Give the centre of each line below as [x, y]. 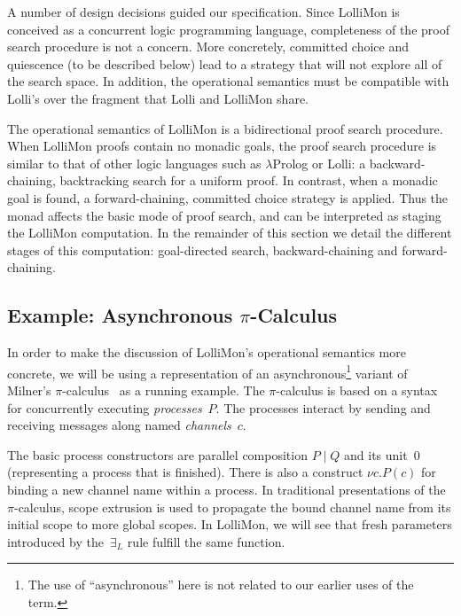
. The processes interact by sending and [323, 407]
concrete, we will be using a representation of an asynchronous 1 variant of [207, 371]
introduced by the [55, 541]
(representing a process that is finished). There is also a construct [185, 472]
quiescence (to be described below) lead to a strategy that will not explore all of [225, 63]
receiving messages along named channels [119, 425]
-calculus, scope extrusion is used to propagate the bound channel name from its [232, 507]
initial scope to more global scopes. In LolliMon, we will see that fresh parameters [230, 524]
